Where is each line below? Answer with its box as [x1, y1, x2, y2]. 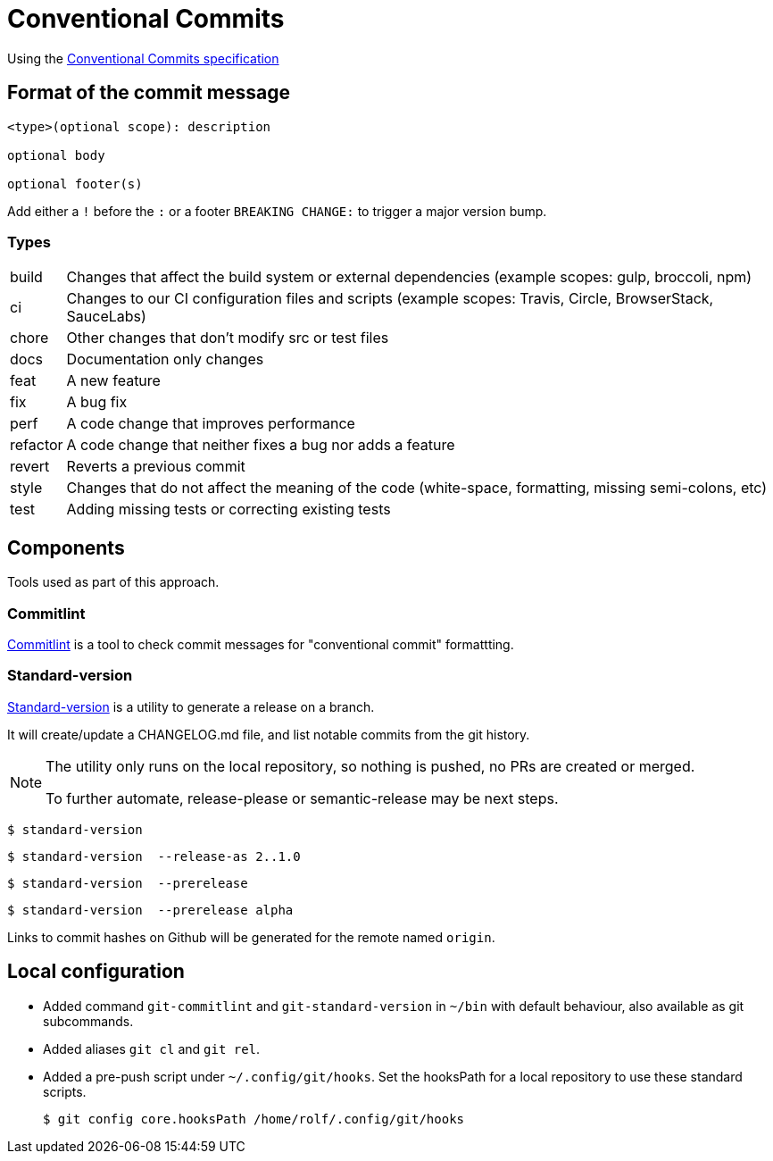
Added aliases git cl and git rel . [43, 1040, 261, 1057]
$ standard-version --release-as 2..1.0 [7, 848, 301, 864]
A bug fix [66, 393, 128, 412]
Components [7, 536, 125, 559]
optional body [7, 147, 105, 163]
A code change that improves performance [66, 414, 355, 433]
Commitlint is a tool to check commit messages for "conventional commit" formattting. [7, 636, 514, 652]
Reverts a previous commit [66, 457, 245, 476]
